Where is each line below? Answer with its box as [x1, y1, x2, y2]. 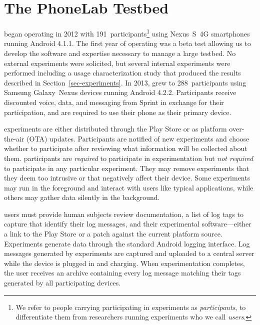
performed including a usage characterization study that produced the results [4, 67, 241, 78]
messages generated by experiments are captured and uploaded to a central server [4, 248, 254, 258]
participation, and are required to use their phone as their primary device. [4, 106, 231, 117]
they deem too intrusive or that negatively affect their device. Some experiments [4, 172, 250, 183]
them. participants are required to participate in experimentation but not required [4, 152, 253, 163]
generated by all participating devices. [4, 277, 121, 288]
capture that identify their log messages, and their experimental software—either [4, 218, 251, 229]
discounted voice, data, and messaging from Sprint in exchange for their [4, 96, 224, 107]
